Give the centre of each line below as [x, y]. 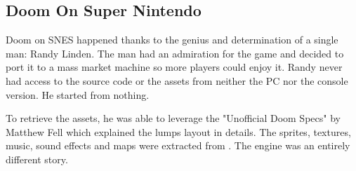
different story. [37, 159]
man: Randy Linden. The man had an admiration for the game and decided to [175, 53]
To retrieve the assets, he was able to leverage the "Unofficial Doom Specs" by [173, 118]
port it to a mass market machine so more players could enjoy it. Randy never [174, 67]
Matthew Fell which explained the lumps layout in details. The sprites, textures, [178, 131]
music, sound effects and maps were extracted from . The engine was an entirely [178, 145]
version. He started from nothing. [78, 94]
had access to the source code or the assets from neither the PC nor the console [177, 80]
